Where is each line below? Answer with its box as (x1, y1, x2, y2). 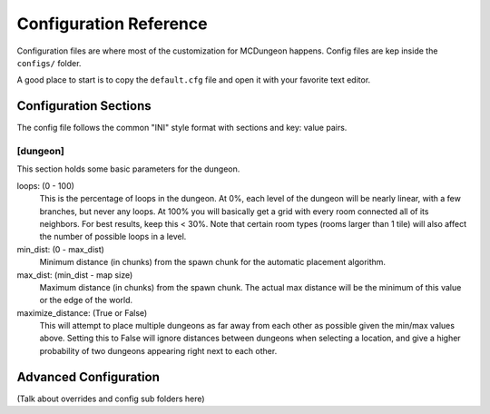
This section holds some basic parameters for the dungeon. (16, 163, 240, 174)
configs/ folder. (16, 57, 82, 68)
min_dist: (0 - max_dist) (16, 243, 104, 254)
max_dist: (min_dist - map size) (16, 269, 133, 281)
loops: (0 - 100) (16, 180, 74, 191)
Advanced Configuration (16, 369, 161, 385)
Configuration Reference (16, 14, 208, 34)
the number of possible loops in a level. (39, 232, 187, 242)
